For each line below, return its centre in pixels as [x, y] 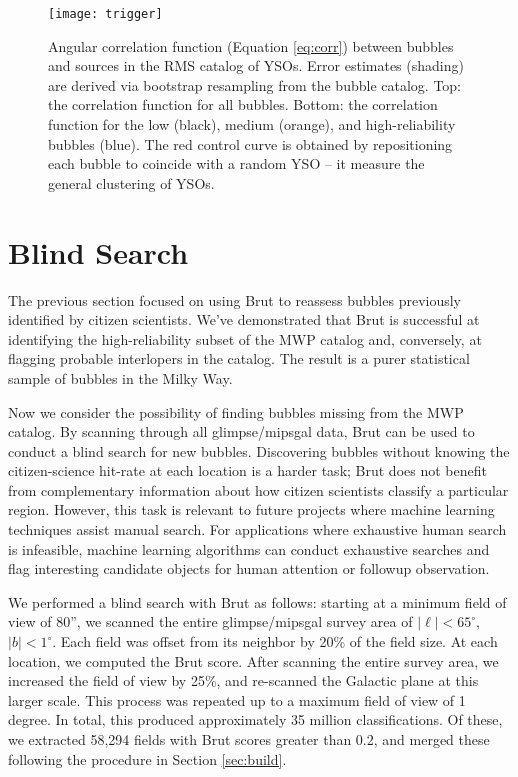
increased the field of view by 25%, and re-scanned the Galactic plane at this [243, 680]
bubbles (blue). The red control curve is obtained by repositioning [250, 143]
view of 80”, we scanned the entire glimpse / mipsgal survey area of [210, 621]
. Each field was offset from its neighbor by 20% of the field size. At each [275, 641]
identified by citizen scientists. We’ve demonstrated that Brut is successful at [244, 319]
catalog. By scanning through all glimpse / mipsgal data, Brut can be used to [241, 431]
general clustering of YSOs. [131, 182]
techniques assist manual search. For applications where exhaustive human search [257, 529]
